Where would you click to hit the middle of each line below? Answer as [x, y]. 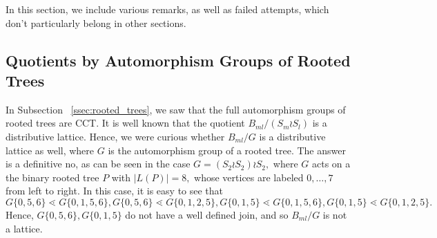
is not [335, 214]
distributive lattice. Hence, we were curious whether [115, 136]
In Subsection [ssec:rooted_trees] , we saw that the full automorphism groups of [176, 109]
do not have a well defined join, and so [207, 214]
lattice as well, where [50, 150]
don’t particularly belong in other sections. [96, 22]
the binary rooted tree [52, 177]
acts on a [331, 164]
